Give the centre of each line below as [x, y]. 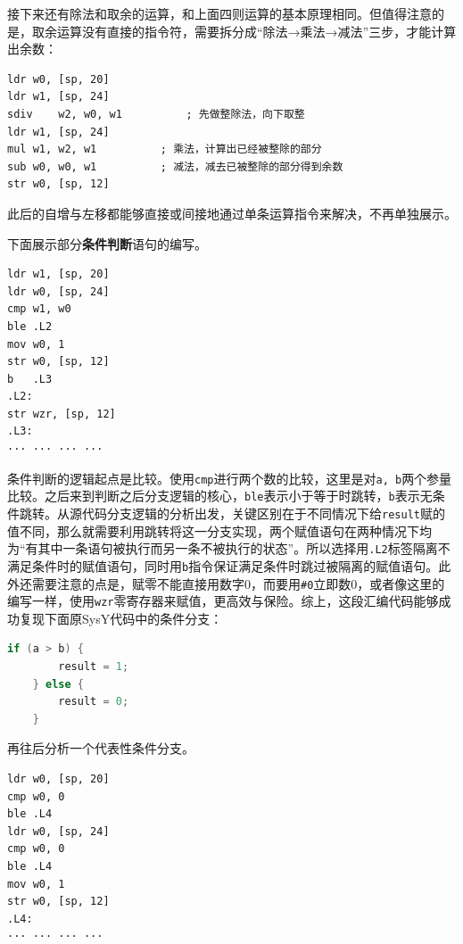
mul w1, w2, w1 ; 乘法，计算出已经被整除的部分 [165, 149]
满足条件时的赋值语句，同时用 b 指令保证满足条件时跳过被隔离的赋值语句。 [223, 565]
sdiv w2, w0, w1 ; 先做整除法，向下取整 [156, 114]
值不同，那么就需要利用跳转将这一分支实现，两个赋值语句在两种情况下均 [219, 530]
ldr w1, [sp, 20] [58, 274]
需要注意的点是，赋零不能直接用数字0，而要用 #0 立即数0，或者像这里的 [238, 583]
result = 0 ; [94, 702]
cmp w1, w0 [39, 309]
